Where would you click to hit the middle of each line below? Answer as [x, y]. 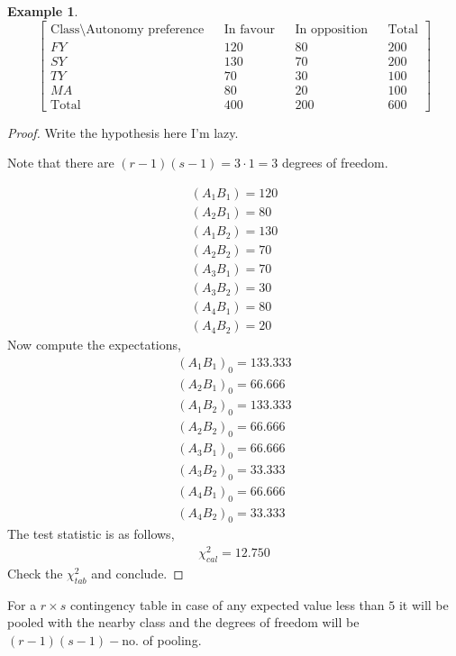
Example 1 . [43, 11]
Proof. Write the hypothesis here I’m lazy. [123, 132]
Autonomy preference [145, 29]
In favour [250, 29]
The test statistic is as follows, [91, 534]
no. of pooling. [162, 639]
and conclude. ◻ [137, 573]
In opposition [332, 29]
